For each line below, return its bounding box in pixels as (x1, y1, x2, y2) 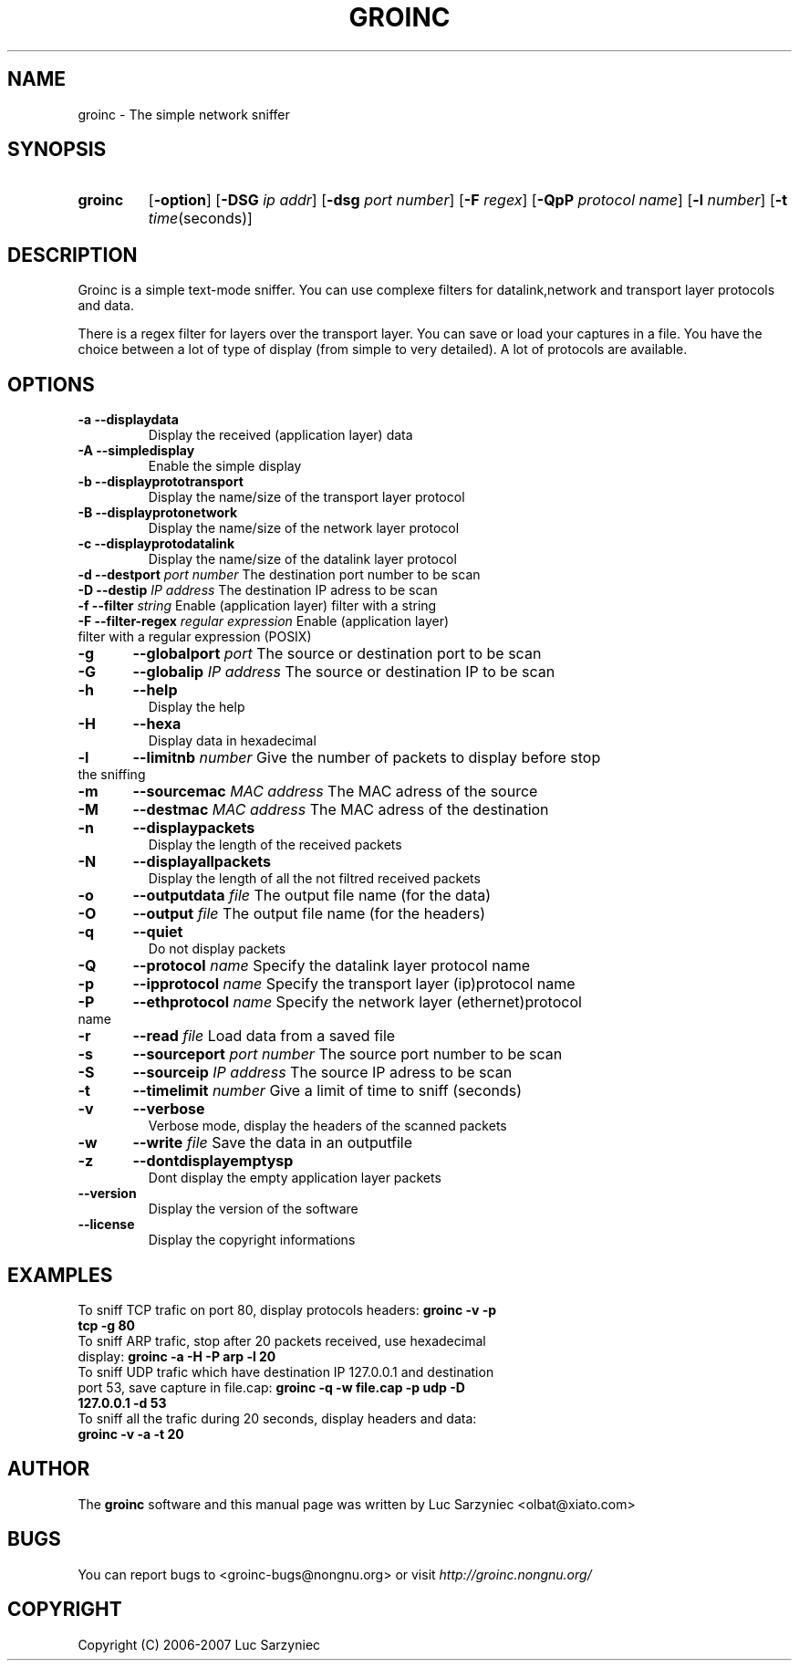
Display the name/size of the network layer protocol (148, 520, 460, 537)
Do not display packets (148, 941, 286, 957)
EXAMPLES (7, 1263, 113, 1287)
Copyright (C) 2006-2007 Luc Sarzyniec (78, 1636, 321, 1652)
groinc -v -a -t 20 (78, 1425, 184, 1442)
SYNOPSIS (7, 138, 107, 162)
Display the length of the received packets (148, 837, 402, 853)
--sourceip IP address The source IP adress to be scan (132, 1063, 513, 1082)
